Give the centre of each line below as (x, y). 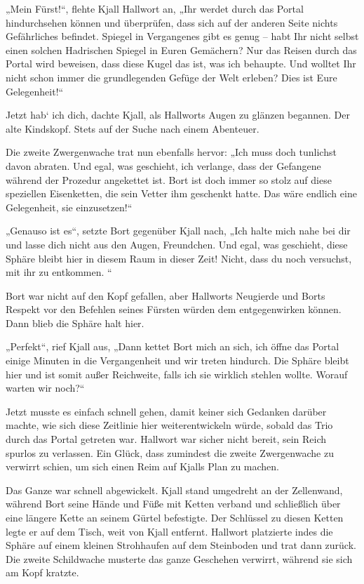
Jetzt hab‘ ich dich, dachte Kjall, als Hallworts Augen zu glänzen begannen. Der (178, 115)
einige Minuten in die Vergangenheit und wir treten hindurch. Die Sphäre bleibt (177, 360)
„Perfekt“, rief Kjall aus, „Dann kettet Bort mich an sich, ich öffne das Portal (173, 346)
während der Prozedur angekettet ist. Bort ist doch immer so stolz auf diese (169, 179)
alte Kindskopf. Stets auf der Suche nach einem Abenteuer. (133, 128)
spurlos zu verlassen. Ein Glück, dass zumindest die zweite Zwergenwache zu (170, 452)
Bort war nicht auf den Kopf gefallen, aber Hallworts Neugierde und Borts (166, 295)
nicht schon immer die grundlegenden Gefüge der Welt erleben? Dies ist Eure (171, 77)
